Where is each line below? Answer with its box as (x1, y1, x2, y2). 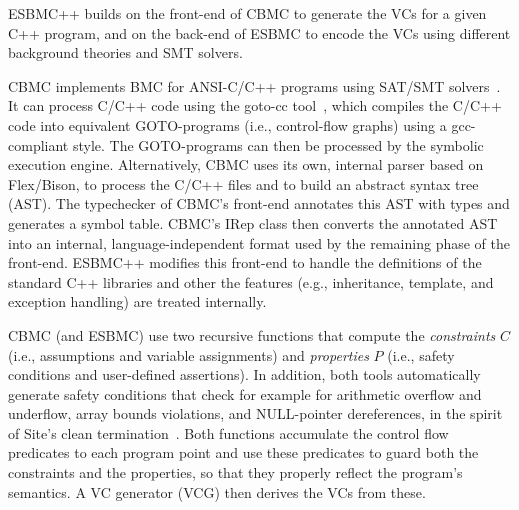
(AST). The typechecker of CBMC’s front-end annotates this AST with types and (8, 193, 510, 214)
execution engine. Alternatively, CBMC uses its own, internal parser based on (8, 154, 484, 175)
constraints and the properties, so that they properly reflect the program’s (8, 462, 463, 483)
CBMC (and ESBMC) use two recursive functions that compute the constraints (8, 324, 496, 345)
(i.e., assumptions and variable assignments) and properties (8, 344, 369, 365)
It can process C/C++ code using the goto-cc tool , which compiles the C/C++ (8, 95, 502, 116)
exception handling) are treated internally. (8, 291, 267, 312)
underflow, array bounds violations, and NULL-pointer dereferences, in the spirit (8, 403, 503, 424)
